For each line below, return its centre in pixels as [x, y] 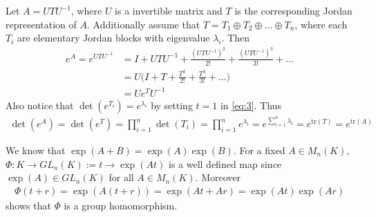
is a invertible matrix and [169, 10]
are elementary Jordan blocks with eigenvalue [114, 38]
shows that [28, 205]
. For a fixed [259, 150]
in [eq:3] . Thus [251, 105]
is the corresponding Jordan [293, 10]
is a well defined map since [225, 163]
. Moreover [218, 177]
